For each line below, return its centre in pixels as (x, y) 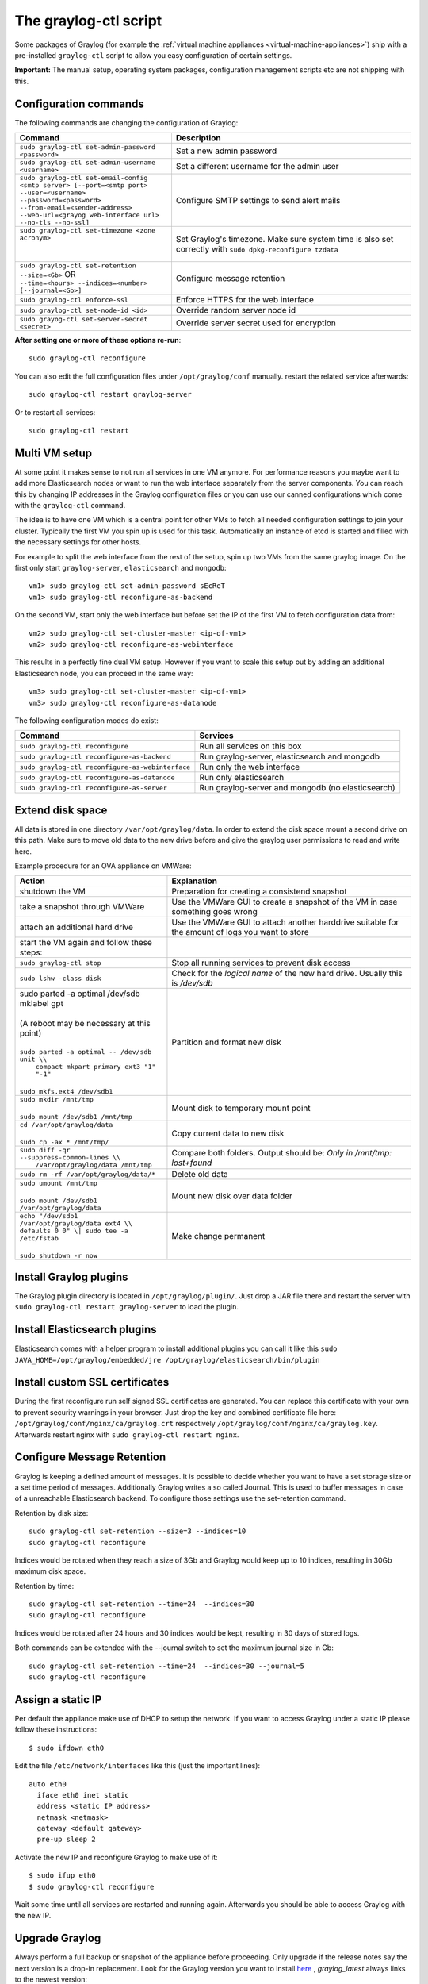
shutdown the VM (53, 891)
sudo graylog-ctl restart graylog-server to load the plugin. (127, 1307)
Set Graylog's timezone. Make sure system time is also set (285, 240)
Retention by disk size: (52, 1513)
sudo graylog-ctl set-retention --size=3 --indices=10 (138, 1531)
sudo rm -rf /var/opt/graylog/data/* (88, 1174)
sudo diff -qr (45, 1150)
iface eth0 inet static (83, 1795)
